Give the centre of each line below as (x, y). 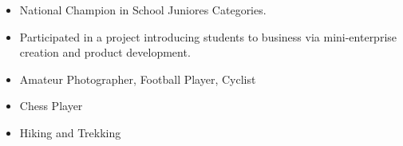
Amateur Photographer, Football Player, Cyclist (138, 79)
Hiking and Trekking (70, 132)
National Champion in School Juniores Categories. (143, 10)
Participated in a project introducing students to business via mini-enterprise (208, 36)
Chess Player (51, 106)
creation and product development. (105, 52)
